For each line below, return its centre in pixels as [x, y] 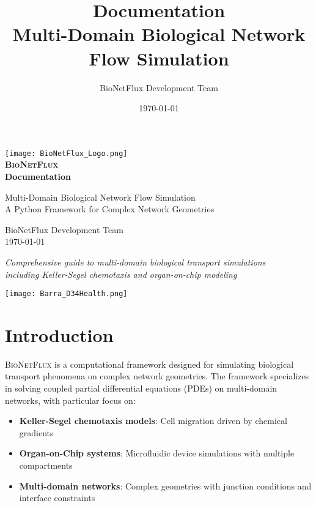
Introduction [59, 334]
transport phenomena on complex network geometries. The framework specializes [157, 376]
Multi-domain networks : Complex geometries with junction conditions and [165, 486]
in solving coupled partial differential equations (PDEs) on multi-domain [141, 388]
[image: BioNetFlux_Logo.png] [66, 153]
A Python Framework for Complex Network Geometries [110, 209]
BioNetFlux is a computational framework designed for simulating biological [149, 364]
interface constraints [57, 498]
